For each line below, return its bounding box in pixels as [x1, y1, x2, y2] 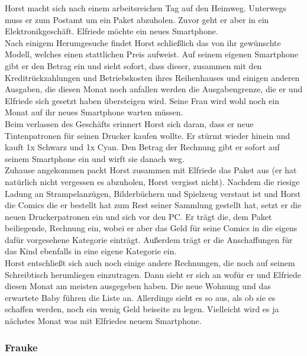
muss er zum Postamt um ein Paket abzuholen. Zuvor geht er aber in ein [5, 13, 269, 25]
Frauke [5, 339, 38, 354]
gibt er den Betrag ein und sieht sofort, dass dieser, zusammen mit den [5, 59, 262, 72]
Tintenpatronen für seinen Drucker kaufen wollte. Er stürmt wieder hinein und [5, 129, 290, 141]
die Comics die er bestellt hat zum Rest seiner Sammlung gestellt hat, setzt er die [5, 199, 302, 211]
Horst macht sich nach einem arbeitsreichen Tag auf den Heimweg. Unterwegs [5, 2, 286, 14]
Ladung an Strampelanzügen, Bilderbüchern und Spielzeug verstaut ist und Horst [5, 187, 301, 199]
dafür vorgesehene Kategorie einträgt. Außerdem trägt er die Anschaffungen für [5, 233, 293, 245]
